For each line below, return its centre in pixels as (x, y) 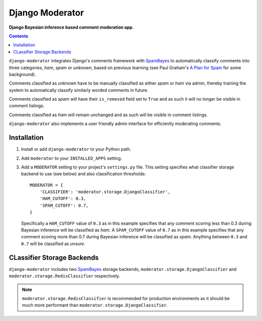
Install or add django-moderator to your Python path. (76, 149)
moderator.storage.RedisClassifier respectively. (65, 276)
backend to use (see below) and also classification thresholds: (83, 174)
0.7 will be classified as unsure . (53, 244)
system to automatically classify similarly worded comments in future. (79, 90)
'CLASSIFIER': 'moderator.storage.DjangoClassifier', (105, 192)
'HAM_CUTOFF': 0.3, (63, 199)
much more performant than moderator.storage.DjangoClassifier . (95, 305)
